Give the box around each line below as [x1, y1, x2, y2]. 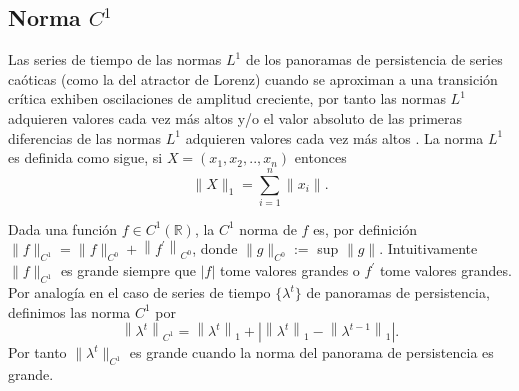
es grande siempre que [60, 260, 197, 281]
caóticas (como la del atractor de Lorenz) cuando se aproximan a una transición [8, 68, 498, 89]
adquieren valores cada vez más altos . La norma [185, 127, 484, 148]
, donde [192, 238, 238, 259]
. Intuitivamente [379, 238, 478, 259]
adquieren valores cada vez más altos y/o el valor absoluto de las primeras [8, 107, 463, 128]
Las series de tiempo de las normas [8, 49, 222, 70]
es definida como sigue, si [8, 147, 163, 168]
